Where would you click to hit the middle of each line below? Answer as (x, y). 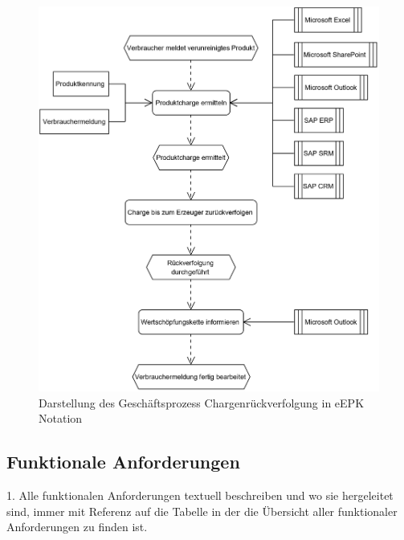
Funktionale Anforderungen (123, 462)
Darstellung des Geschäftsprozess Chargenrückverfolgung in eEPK (202, 402)
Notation (61, 418)
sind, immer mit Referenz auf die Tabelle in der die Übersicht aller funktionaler (202, 511)
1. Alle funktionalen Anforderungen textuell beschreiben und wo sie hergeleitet (200, 495)
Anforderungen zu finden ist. (77, 527)
